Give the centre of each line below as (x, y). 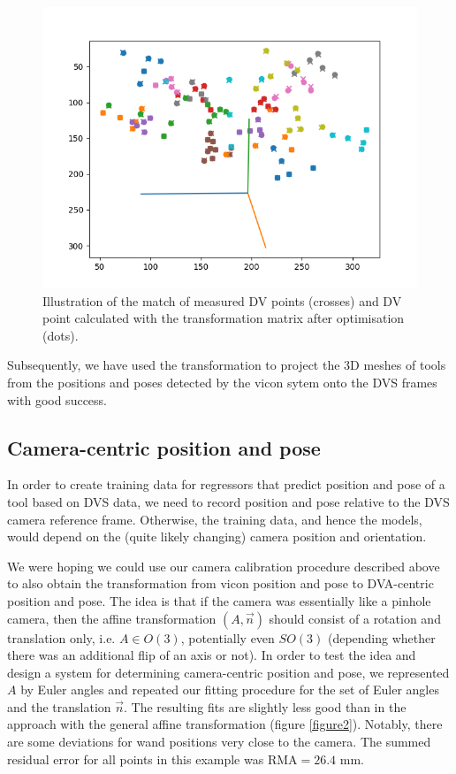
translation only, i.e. (61, 637)
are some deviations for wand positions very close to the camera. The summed (219, 742)
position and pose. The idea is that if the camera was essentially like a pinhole (219, 600)
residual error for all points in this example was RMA (152, 759)
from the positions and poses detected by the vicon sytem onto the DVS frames (222, 382)
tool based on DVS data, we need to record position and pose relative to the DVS (228, 501)
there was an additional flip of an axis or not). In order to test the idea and (212, 655)
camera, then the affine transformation (112, 618)
